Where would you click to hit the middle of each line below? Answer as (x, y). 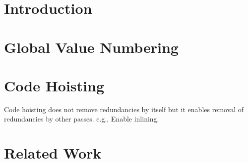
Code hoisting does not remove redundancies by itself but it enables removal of (124, 109)
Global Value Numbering (91, 47)
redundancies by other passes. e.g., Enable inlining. (82, 119)
